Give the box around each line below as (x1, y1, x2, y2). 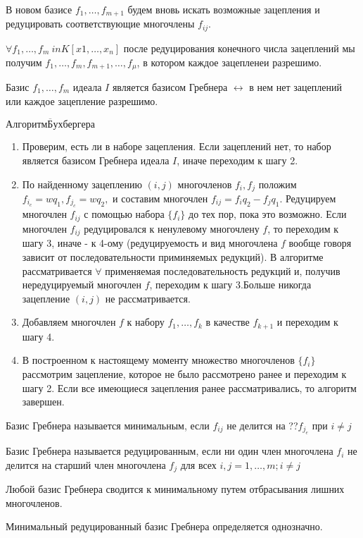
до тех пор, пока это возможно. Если (189, 207, 347, 221)
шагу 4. (22, 329, 55, 343)
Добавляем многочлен (22, 314, 116, 329)
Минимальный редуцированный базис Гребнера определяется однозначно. (6, 519, 323, 534)
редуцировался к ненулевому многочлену (84, 221, 260, 236)
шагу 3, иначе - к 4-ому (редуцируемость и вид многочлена (22, 236, 278, 250)
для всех (180, 457, 217, 472)
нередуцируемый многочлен (22, 277, 142, 292)
